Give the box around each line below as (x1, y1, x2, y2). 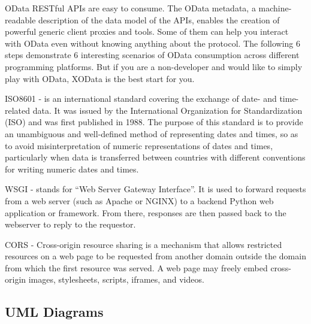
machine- (258, 2, 292, 14)
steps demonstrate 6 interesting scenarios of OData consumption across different (5, 49, 300, 61)
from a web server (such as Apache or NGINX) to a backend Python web (5, 194, 274, 207)
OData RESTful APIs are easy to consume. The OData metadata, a (5, 2, 256, 14)
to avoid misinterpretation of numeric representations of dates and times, (5, 139, 273, 152)
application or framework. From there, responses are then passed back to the (5, 206, 286, 219)
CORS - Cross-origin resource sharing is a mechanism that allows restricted (5, 238, 282, 250)
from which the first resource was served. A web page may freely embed (5, 261, 268, 274)
